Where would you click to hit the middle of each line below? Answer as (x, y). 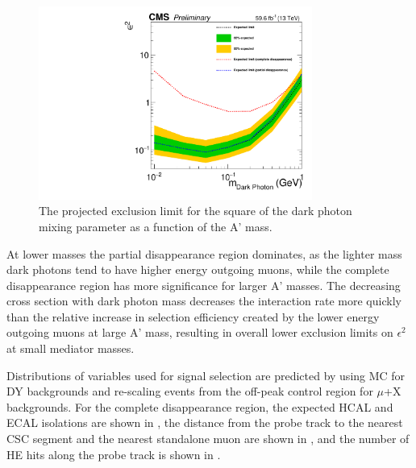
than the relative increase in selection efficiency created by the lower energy (193, 316)
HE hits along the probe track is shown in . (114, 454)
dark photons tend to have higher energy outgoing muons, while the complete (198, 269)
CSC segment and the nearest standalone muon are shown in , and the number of (208, 439)
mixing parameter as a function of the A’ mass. (156, 226)
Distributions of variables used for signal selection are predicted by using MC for (206, 375)
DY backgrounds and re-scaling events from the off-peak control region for (190, 391)
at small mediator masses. (71, 348)
